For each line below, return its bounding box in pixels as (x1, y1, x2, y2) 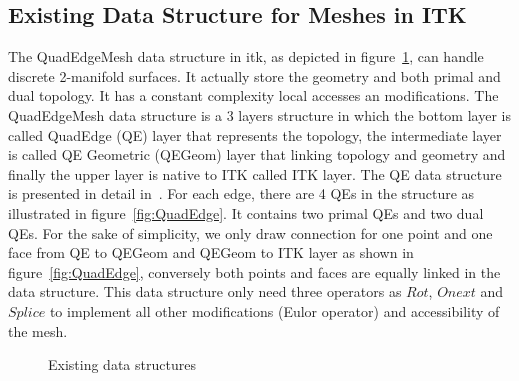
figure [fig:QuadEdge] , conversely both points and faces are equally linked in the (8, 261, 501, 282)
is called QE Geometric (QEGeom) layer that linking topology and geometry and (8, 144, 506, 165)
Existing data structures (48, 354, 196, 375)
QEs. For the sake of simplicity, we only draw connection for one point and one (8, 222, 493, 243)
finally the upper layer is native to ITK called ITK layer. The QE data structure (8, 163, 502, 184)
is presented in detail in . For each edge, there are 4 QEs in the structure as (8, 183, 475, 204)
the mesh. (8, 320, 68, 341)
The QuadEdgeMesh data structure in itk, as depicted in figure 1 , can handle (8, 46, 484, 67)
